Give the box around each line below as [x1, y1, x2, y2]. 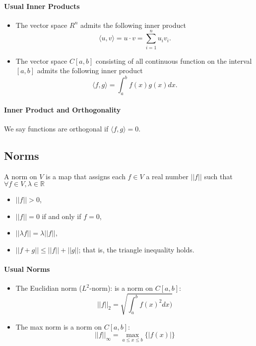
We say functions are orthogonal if [4, 123, 109, 133]
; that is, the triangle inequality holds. [78, 244, 194, 254]
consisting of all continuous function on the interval [95, 55, 252, 66]
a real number [146, 171, 189, 181]
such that [204, 171, 233, 181]
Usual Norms [4, 264, 50, 274]
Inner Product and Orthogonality [4, 104, 121, 115]
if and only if [42, 211, 81, 221]
